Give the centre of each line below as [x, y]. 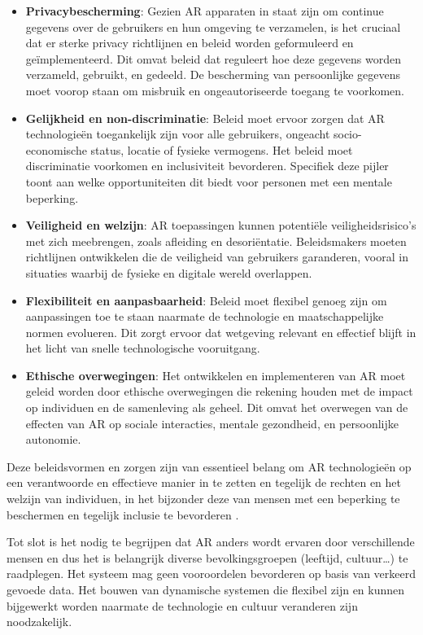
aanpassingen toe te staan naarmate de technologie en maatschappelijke [205, 316]
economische [56, 149]
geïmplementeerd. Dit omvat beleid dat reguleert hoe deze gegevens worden [213, 58]
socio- [347, 134]
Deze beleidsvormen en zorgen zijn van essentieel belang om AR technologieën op [209, 466]
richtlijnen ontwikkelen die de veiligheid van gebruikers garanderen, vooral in [217, 257]
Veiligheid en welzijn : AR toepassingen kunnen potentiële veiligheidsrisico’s [221, 225]
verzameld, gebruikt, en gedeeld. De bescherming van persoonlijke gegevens [213, 74]
